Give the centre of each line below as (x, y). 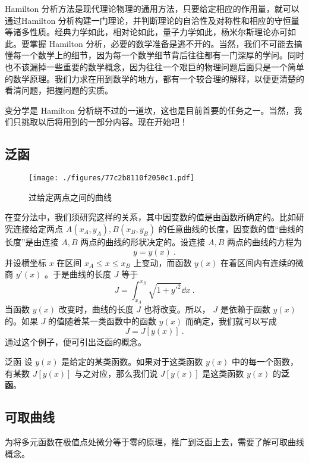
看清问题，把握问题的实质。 (59, 90)
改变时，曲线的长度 (96, 309)
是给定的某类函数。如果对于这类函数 (132, 362)
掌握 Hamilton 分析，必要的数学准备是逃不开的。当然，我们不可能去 (162, 43)
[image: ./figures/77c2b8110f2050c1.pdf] (112, 178)
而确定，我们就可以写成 (231, 321)
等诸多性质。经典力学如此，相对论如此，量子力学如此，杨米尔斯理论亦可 (146, 32)
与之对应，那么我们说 (116, 373)
